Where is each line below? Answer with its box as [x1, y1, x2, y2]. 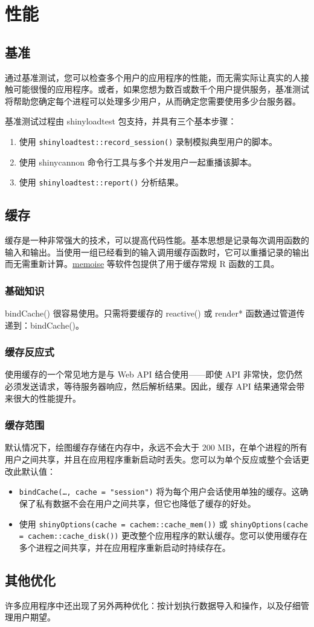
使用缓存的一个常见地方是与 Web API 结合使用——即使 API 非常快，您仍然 [5, 368, 303, 381]
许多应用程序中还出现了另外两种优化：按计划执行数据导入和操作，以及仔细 [5, 599, 301, 611]
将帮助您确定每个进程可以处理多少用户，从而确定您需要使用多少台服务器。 [5, 94, 301, 107]
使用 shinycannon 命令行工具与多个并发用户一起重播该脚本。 [19, 155, 257, 168]
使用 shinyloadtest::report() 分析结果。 [19, 176, 184, 188]
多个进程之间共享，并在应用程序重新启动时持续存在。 [19, 541, 231, 553]
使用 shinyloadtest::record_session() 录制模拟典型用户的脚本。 [19, 135, 278, 147]
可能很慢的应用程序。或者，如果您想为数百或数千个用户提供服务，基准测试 [13, 83, 309, 95]
